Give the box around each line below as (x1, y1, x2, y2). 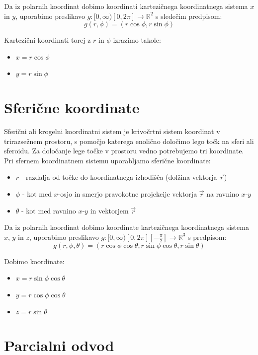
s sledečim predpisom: (156, 10, 222, 21)
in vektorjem (90, 205, 129, 215)
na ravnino (206, 189, 239, 199)
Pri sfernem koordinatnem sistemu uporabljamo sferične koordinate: (4, 155, 211, 165)
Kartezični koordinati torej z (4, 35, 91, 45)
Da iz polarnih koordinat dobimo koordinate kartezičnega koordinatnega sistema (4, 222, 249, 232)
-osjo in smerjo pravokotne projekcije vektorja (58, 189, 197, 199)
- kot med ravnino (21, 205, 76, 215)
